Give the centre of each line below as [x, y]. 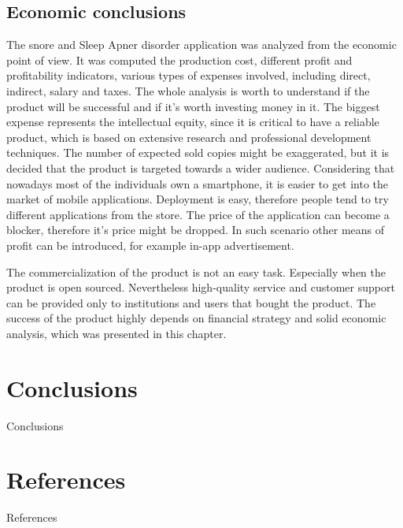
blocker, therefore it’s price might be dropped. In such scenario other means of [196, 230]
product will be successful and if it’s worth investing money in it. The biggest [193, 106]
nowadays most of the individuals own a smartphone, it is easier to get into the [198, 183]
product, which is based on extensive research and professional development [189, 137]
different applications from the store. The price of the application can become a [198, 214]
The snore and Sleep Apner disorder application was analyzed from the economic [201, 45]
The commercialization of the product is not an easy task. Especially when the [196, 271]
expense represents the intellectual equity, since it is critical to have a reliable [193, 122]
